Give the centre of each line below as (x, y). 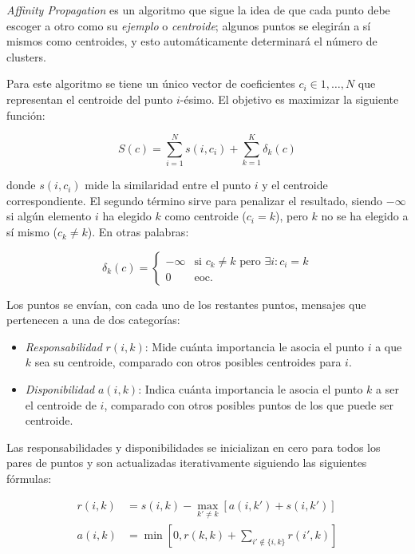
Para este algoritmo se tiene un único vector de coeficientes (151, 83)
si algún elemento (49, 216)
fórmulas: (29, 478)
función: (26, 115)
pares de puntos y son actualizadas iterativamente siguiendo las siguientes (187, 463)
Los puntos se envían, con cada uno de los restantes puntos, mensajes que (186, 304)
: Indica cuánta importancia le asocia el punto (251, 389)
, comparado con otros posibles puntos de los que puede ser (249, 404)
